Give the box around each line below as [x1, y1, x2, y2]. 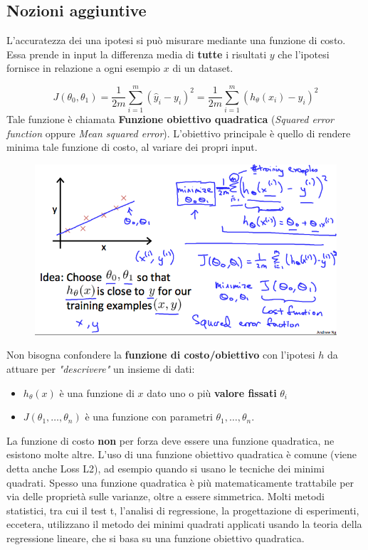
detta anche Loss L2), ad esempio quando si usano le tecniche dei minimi [6, 460, 325, 475]
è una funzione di [59, 385, 135, 400]
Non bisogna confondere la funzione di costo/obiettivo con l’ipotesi [6, 347, 315, 362]
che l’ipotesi [278, 46, 330, 61]
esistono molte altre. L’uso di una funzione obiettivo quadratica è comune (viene [6, 447, 357, 462]
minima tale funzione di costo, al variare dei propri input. [6, 139, 258, 154]
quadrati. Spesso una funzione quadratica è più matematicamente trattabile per [6, 475, 354, 490]
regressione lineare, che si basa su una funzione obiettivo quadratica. [6, 530, 305, 545]
